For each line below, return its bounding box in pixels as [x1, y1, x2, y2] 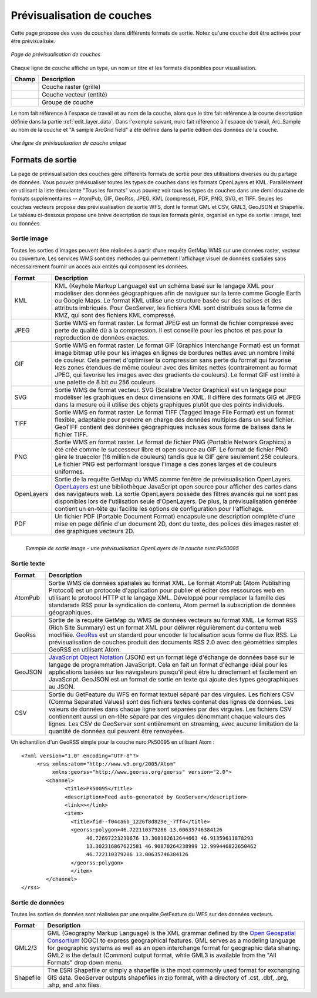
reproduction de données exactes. [55, 333, 150, 341]
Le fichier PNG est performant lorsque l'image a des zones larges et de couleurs [55, 460, 277, 468]
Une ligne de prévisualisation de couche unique [11, 139, 126, 147]
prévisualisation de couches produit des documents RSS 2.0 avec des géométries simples [48, 638, 298, 647]
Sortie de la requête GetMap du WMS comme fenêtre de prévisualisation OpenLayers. [55, 475, 292, 483]
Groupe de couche [41, 98, 94, 107]
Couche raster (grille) [41, 83, 101, 91]
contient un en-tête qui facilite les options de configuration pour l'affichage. [55, 504, 264, 513]
